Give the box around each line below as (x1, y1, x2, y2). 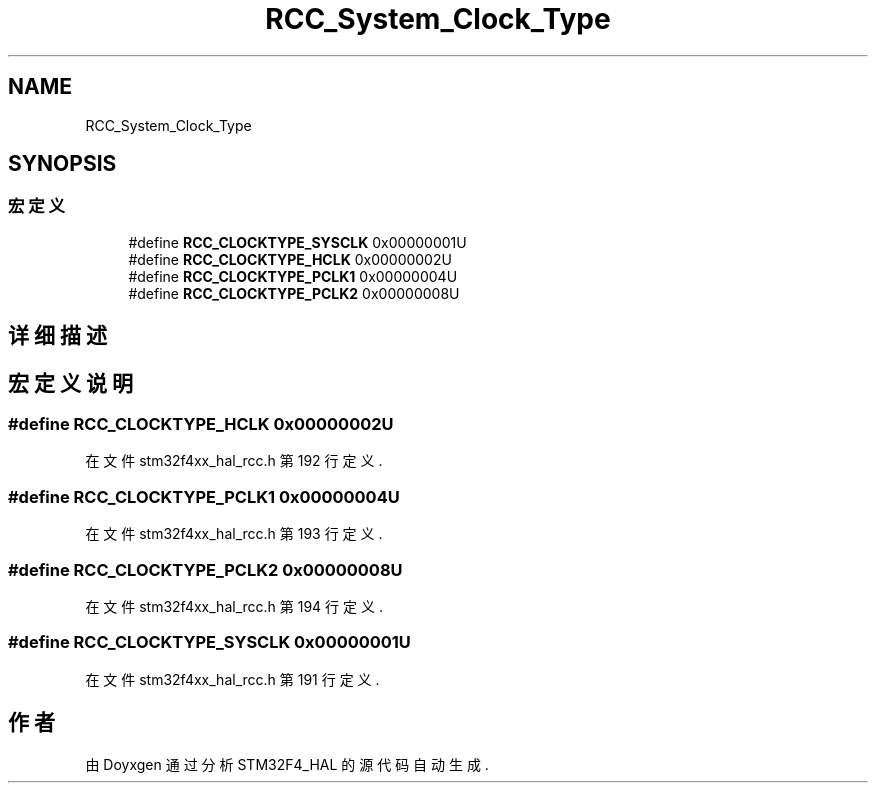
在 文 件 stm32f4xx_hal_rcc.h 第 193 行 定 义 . (85, 525, 383, 543)
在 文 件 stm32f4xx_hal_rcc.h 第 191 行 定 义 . (85, 670, 380, 688)
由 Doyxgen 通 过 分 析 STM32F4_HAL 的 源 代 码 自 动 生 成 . (85, 755, 489, 773)
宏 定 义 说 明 (8, 370, 133, 396)
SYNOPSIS (8, 151, 117, 177)
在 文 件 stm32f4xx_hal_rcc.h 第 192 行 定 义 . (85, 452, 383, 470)
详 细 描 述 (8, 323, 107, 349)
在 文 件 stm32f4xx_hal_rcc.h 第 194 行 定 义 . (85, 597, 383, 615)
